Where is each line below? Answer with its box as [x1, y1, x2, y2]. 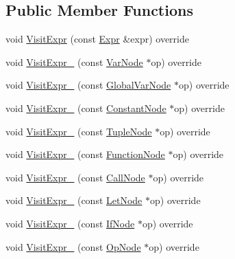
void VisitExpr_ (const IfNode [5, 216, 135, 230]
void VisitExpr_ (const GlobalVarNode [5, 78, 171, 92]
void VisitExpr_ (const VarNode [5, 54, 143, 69]
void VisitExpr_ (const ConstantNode [5, 100, 166, 115]
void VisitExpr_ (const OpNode [5, 239, 141, 254]
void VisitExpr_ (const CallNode [5, 170, 145, 184]
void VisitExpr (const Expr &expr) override [5, 32, 189, 46]
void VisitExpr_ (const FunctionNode [5, 147, 165, 161]
